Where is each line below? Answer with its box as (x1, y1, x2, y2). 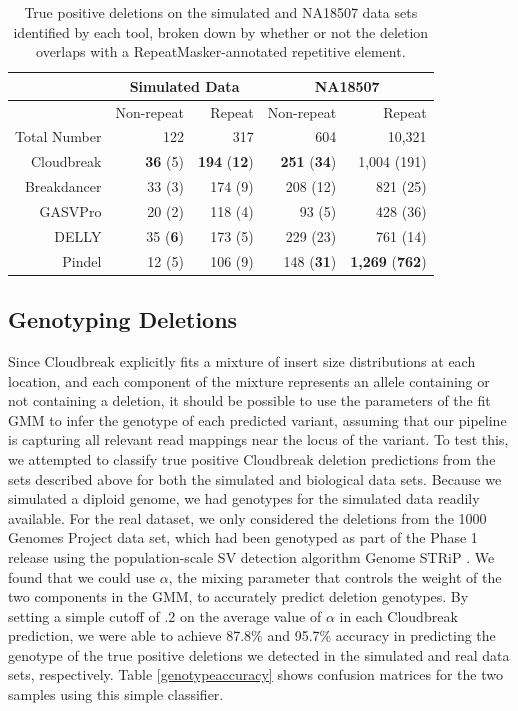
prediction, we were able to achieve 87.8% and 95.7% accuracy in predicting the (8, 625, 496, 646)
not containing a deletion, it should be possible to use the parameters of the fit (8, 390, 491, 411)
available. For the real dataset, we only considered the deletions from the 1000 (8, 507, 487, 528)
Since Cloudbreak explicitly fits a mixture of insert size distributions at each (8, 350, 476, 371)
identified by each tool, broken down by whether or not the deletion (13, 21, 429, 42)
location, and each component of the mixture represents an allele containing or (8, 370, 490, 391)
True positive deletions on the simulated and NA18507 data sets (24, 2, 418, 22)
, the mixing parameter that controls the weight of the (168, 566, 502, 587)
